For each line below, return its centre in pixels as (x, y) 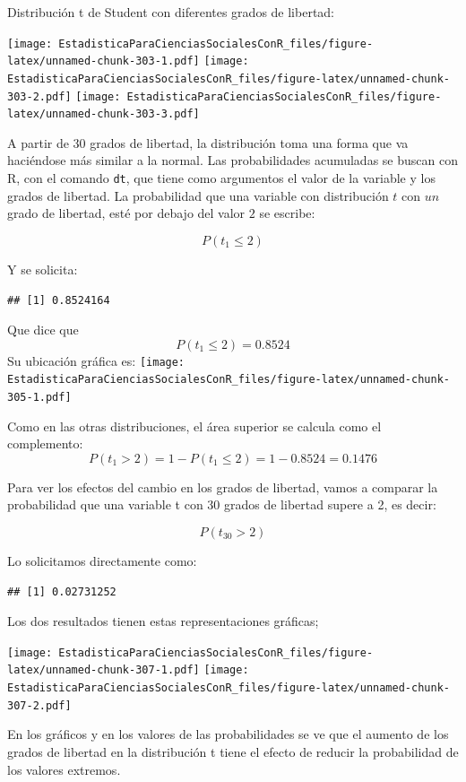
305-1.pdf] (39, 397)
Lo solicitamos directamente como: (102, 561)
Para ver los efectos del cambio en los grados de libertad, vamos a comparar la (223, 487)
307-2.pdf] (39, 705)
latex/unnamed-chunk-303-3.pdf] (104, 114)
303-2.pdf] (39, 96)
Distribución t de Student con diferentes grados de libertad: (171, 12)
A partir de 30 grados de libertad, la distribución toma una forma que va (208, 142)
